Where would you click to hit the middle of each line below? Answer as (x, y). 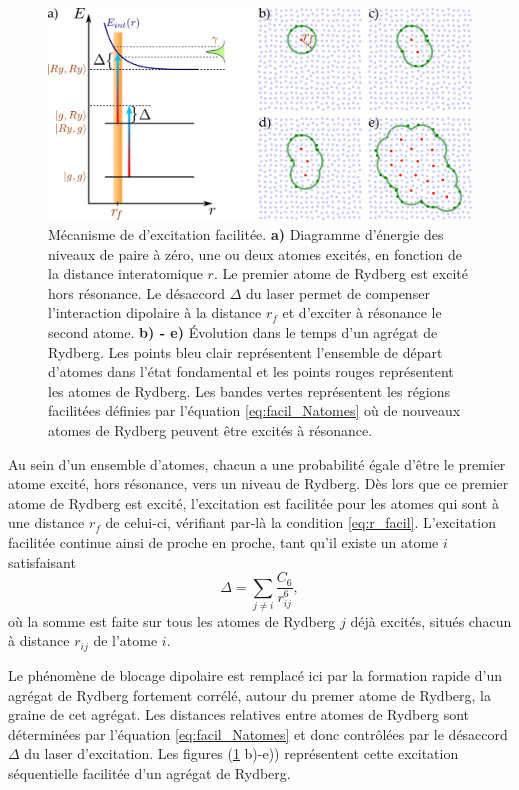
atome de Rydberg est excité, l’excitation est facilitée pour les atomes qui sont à (253, 502)
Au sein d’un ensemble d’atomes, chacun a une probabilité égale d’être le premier (257, 463)
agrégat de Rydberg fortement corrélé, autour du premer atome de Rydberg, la (249, 694)
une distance (46, 522)
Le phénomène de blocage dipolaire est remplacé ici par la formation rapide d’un (255, 674)
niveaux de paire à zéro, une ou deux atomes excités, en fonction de (255, 253)
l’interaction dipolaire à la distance (155, 312)
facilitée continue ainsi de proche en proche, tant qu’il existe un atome (223, 541)
